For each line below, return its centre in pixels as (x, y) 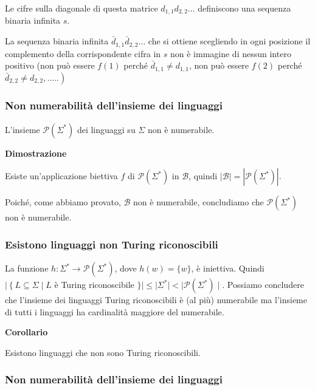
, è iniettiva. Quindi (228, 268)
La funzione (27, 268)
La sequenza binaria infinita (57, 41)
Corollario (26, 332)
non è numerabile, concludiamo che (199, 202)
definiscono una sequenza (244, 8)
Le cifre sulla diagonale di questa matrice (81, 8)
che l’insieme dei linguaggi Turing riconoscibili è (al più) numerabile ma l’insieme (156, 300)
